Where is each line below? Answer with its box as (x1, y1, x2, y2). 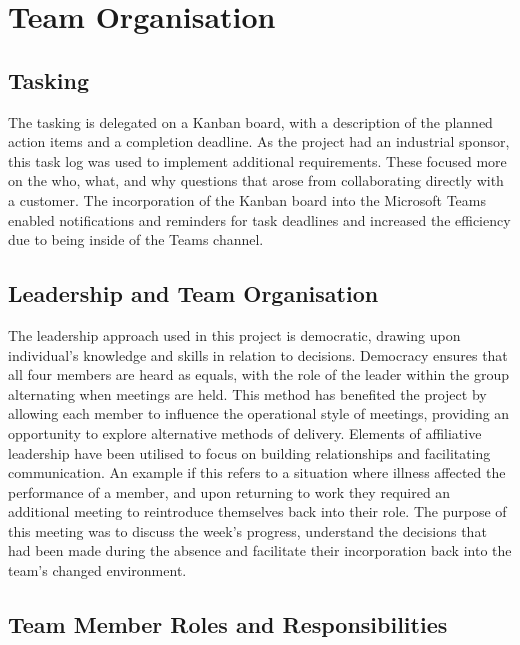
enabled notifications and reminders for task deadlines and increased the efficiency (8, 209, 511, 230)
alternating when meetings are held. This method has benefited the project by (8, 383, 487, 404)
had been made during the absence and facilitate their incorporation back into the (8, 540, 512, 561)
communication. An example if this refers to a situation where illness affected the (8, 462, 506, 483)
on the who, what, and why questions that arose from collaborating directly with (8, 170, 504, 191)
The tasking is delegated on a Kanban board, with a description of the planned (8, 111, 493, 132)
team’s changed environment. (8, 560, 187, 581)
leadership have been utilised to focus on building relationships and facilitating (8, 442, 491, 463)
